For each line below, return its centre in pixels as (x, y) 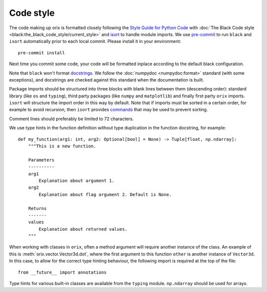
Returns (37, 208)
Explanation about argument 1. (77, 181)
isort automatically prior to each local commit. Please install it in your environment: (95, 42)
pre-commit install (42, 53)
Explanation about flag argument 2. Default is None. (105, 194)
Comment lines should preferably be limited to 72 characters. (71, 119)
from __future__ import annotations (62, 272)
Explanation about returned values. (83, 229)
